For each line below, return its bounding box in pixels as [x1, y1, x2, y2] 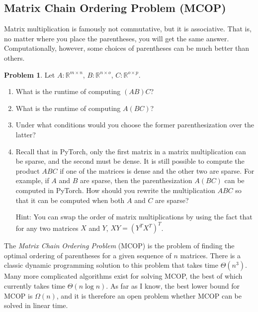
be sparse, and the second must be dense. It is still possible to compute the [15, 156, 245, 166]
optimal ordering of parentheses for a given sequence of [4, 250, 172, 260]
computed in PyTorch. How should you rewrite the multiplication [15, 185, 215, 195]
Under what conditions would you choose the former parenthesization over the [15, 119, 254, 130]
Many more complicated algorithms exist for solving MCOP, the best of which [4, 271, 243, 281]
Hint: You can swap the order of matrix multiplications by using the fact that [15, 211, 253, 222]
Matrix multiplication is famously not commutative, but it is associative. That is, [4, 23, 252, 34]
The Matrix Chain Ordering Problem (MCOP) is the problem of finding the [4, 240, 235, 251]
